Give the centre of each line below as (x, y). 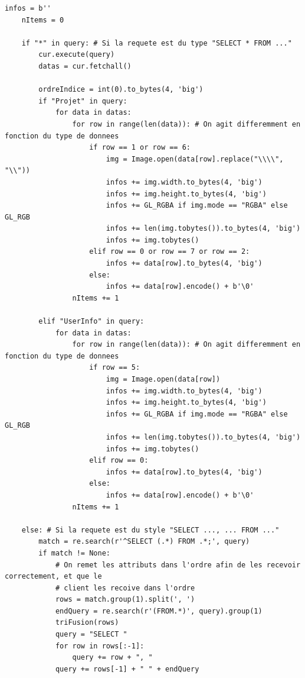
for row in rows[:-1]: (100, 646)
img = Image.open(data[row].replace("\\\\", (195, 159)
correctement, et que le (53, 577)
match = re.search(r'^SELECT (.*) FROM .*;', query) (144, 542)
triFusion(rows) (87, 623)
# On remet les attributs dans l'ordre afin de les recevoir (178, 565)
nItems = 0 (43, 20)
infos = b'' (28, 8)
